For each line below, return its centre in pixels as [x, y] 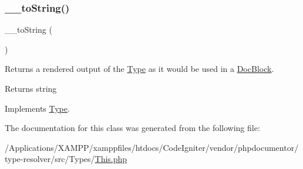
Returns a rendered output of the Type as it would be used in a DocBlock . [139, 69]
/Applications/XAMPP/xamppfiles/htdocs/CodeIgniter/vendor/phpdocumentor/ [152, 147]
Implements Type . [37, 108]
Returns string [31, 88]
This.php [111, 159]
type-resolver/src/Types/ [50, 159]
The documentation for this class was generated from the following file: [132, 128]
